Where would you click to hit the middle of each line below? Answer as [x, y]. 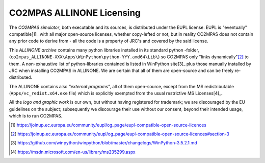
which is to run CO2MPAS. [36, 116]
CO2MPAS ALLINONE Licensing [75, 13]
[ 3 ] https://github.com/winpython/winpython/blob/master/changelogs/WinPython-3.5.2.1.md [104, 143]
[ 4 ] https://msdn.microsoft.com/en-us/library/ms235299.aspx [73, 152]
